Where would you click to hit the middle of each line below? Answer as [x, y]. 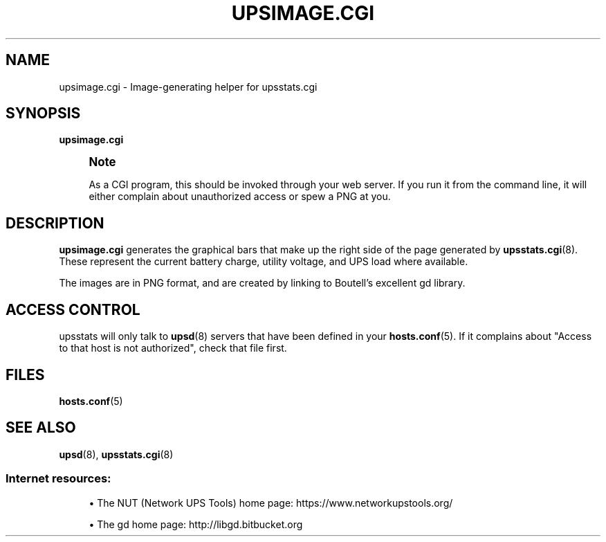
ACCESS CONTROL [73, 309]
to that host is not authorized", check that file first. [173, 348]
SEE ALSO [41, 428]
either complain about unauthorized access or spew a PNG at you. [240, 197]
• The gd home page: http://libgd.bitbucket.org [196, 524]
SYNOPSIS [43, 114]
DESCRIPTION [55, 223]
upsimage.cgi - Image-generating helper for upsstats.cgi [188, 87]
